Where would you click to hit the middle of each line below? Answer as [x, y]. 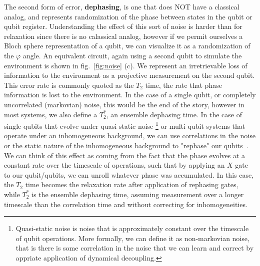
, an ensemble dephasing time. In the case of [174, 114]
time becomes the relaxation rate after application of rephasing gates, [132, 184]
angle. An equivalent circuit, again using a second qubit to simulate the [132, 55]
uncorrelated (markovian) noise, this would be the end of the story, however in [124, 104]
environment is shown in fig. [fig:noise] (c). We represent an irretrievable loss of [126, 65]
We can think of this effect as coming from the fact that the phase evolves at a [125, 155]
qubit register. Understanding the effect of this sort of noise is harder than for [123, 26]
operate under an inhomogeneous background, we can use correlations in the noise [130, 135]
